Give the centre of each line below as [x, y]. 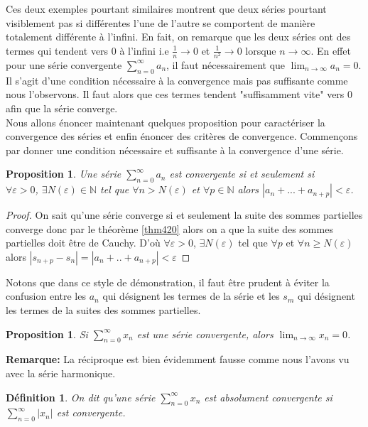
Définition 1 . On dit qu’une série [81, 397]
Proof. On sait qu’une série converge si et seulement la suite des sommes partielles [184, 215]
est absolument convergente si [268, 397]
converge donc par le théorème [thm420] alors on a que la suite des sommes [169, 228]
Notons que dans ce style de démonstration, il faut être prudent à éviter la [168, 282]
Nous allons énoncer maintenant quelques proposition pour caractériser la [166, 122]
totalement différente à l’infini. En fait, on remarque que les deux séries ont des [178, 37]
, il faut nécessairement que [226, 64]
